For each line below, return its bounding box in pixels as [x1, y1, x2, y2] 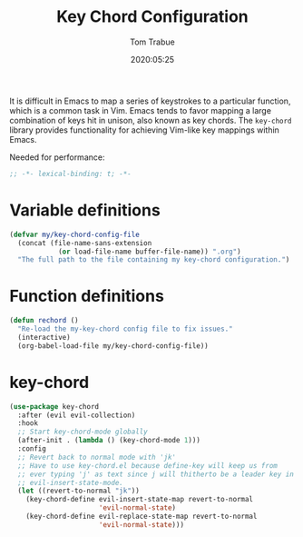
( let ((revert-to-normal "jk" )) [17, 486, 141, 496]
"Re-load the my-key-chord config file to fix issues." [17, 324, 233, 333]
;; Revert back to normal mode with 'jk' [17, 452, 177, 462]
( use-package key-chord [9, 402, 100, 411]
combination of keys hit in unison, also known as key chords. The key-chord [9, 114, 292, 125]
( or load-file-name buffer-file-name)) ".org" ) [57, 247, 242, 256]
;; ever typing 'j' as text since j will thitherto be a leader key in [17, 470, 295, 479]
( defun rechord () [9, 316, 79, 325]
